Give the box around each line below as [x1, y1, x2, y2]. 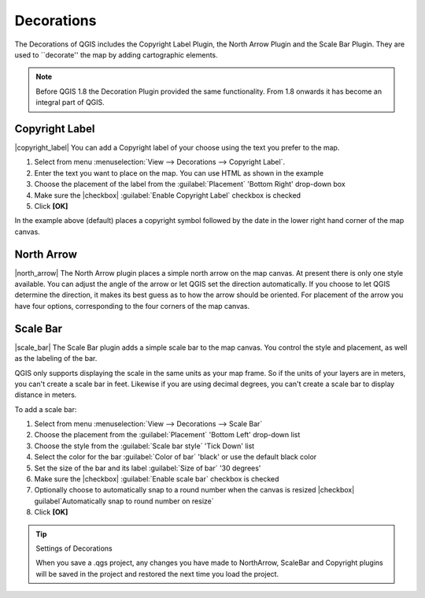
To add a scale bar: [14, 404, 77, 414]
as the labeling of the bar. [14, 354, 98, 363]
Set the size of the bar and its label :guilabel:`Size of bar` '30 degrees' [34, 463, 261, 473]
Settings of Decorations [35, 544, 113, 553]
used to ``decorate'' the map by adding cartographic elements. [14, 50, 218, 59]
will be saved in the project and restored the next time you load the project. [35, 569, 279, 578]
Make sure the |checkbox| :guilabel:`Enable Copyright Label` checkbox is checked [34, 190, 301, 200]
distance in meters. [14, 390, 77, 399]
